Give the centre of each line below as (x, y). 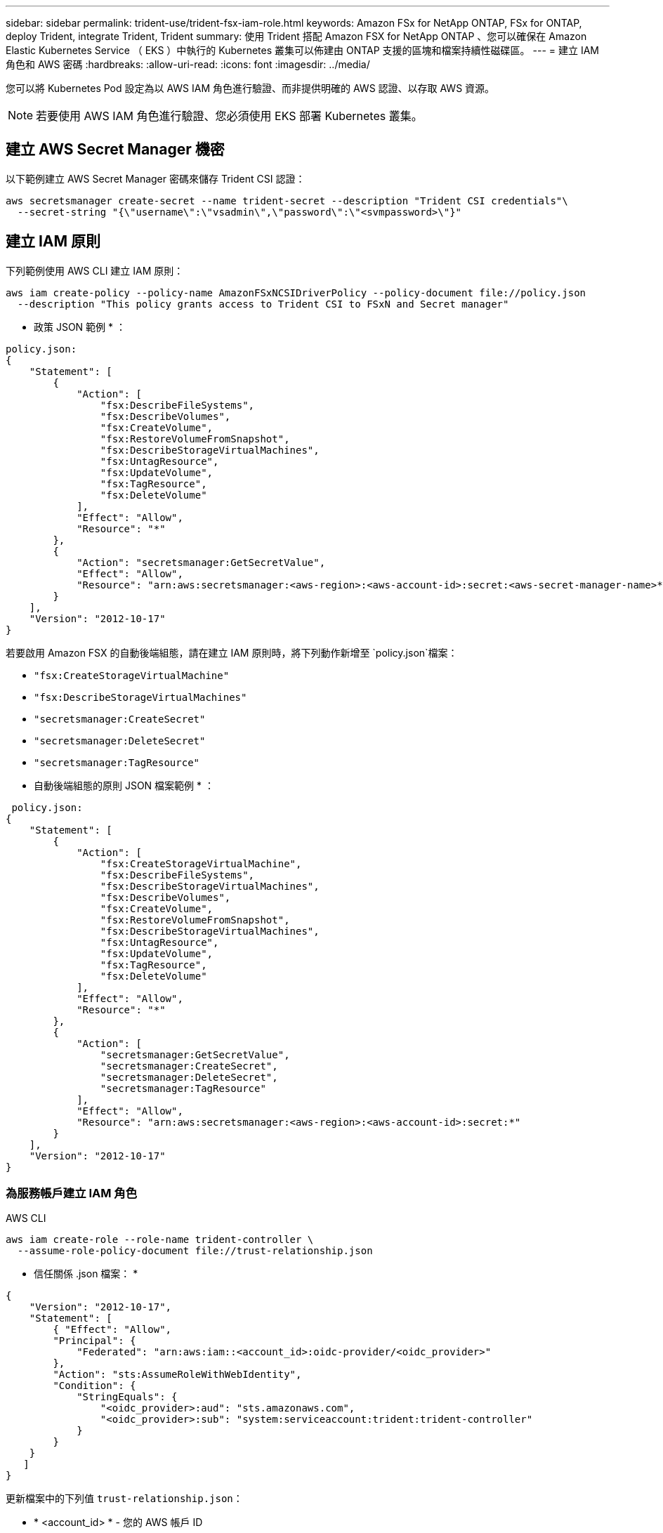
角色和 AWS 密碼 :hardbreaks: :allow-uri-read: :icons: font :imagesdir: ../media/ (188, 64)
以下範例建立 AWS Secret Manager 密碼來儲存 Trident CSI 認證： (156, 178)
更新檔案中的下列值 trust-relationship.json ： (124, 1499)
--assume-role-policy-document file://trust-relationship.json (195, 1251)
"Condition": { (94, 1386)
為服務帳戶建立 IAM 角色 (72, 1193)
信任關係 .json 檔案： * (86, 1274)
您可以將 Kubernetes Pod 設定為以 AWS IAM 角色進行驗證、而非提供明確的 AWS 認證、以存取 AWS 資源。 (250, 88)
